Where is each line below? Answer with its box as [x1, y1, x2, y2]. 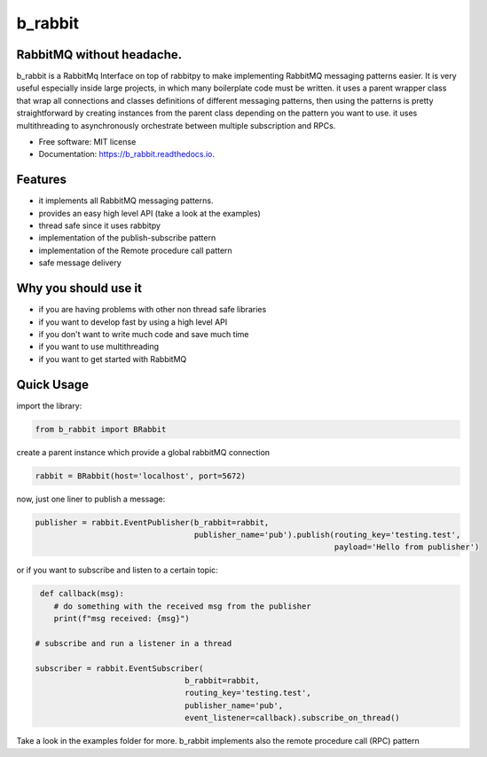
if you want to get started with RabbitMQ [38, 353, 187, 364]
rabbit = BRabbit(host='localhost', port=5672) [35, 470, 246, 481]
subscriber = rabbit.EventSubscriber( [35, 663, 204, 674]
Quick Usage [16, 377, 89, 392]
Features [16, 172, 67, 187]
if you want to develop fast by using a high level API [38, 316, 228, 327]
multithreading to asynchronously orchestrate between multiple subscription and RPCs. [16, 120, 336, 130]
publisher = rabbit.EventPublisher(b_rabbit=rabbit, [35, 517, 270, 527]
